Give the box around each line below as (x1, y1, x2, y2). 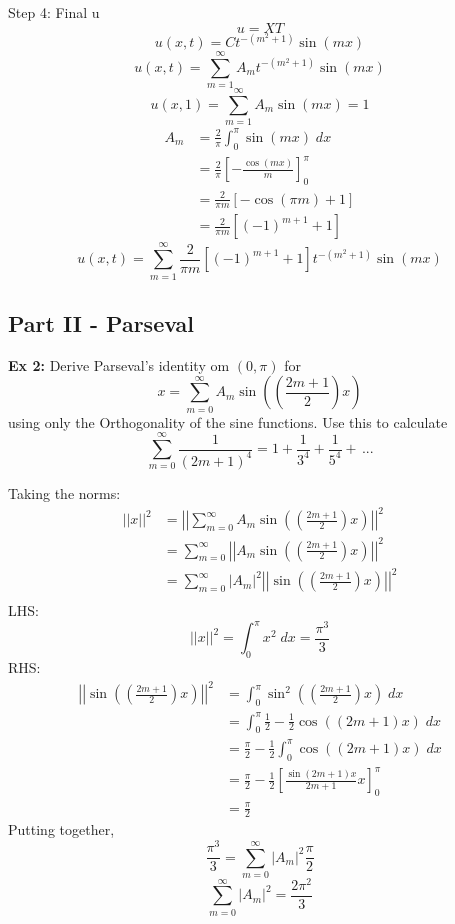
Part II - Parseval (8, 307, 195, 338)
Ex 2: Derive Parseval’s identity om (8, 354, 230, 375)
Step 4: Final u (8, 2, 100, 22)
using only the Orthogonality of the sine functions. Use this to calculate (8, 411, 448, 432)
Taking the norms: (8, 482, 121, 503)
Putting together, (8, 819, 115, 840)
